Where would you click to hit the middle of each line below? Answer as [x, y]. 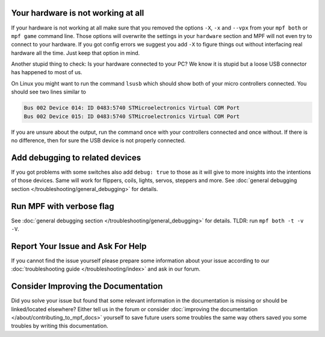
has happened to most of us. [47, 72]
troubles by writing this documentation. [60, 326]
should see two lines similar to [49, 92]
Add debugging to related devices [76, 158]
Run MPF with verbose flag [63, 206]
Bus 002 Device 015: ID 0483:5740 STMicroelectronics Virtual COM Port [132, 116]
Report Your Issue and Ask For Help [79, 246]
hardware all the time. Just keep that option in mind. [76, 53]
